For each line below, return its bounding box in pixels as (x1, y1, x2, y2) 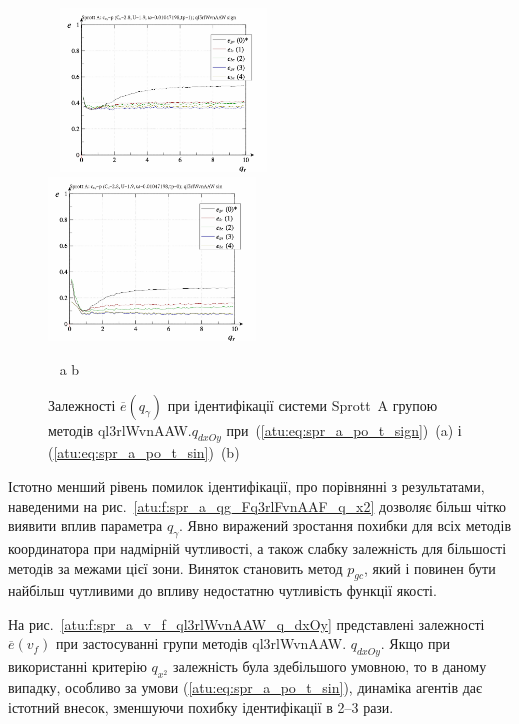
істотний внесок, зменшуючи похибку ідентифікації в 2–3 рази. (8, 696, 394, 717)
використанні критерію (8, 656, 147, 677)
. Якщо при (380, 633, 450, 654)
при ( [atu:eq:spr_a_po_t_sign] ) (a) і (226, 419, 462, 440)
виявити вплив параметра (8, 515, 163, 536)
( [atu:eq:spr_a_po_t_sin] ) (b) (48, 442, 240, 463)
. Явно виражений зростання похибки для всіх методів (179, 515, 511, 536)
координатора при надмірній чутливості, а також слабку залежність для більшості (8, 537, 507, 558)
